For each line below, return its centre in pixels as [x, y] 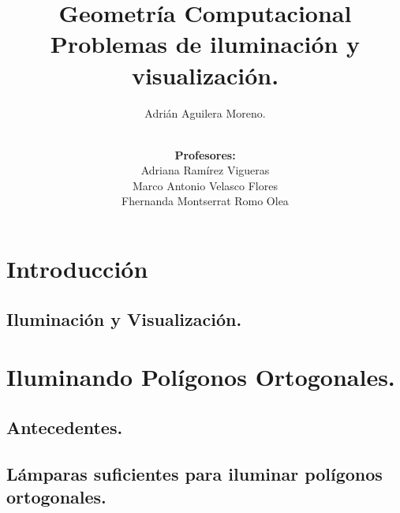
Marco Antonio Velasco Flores [205, 185]
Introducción [77, 269]
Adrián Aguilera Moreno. [205, 112]
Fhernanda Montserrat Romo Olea [205, 201]
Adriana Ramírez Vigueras [205, 170]
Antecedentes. [65, 427]
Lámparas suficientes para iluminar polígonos [194, 473]
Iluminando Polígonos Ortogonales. [201, 377]
